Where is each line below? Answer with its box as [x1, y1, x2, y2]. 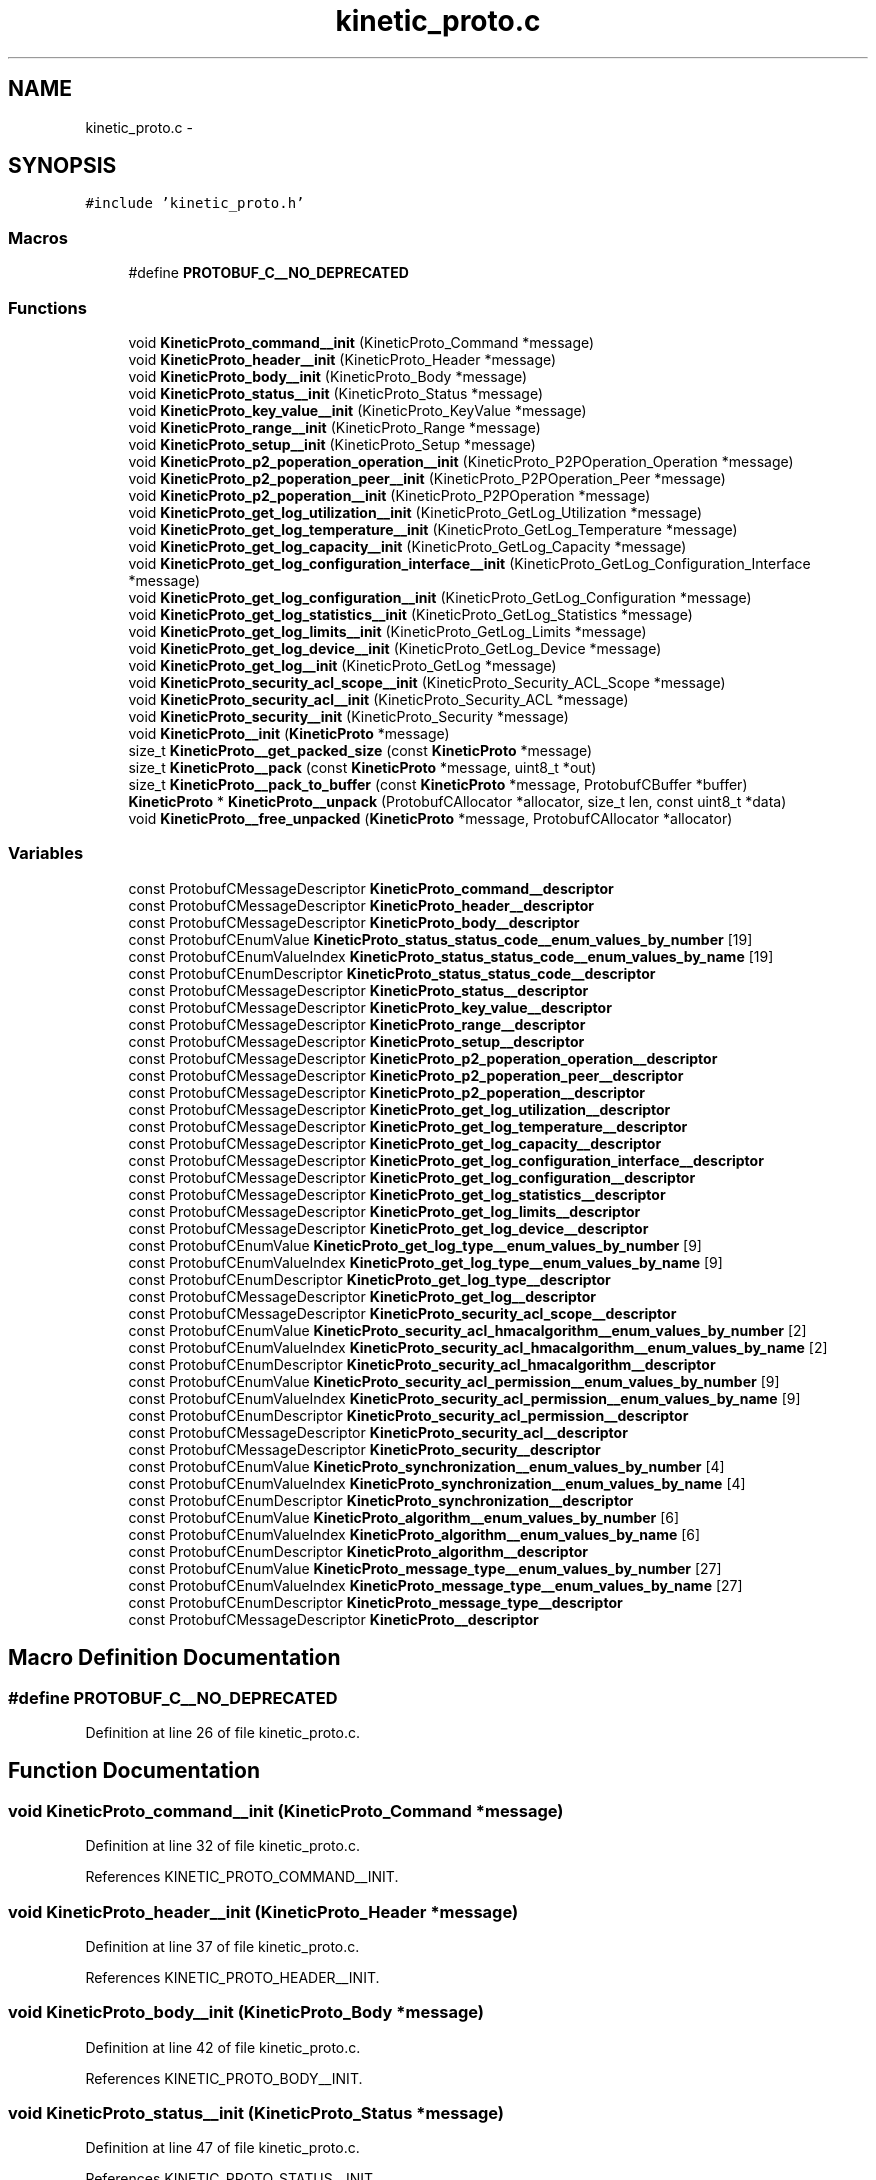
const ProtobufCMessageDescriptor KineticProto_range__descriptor [128, 1015, 586, 1033]
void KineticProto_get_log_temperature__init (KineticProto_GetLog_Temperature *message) [128, 520, 738, 538]
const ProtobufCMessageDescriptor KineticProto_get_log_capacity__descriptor [128, 1134, 662, 1152]
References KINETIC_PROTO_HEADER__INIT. [85, 1968, 380, 1986]
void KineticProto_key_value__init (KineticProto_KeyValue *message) [128, 401, 587, 419]
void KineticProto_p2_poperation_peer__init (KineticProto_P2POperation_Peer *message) [128, 469, 726, 487]
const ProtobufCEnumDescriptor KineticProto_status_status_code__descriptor [128, 964, 656, 982]
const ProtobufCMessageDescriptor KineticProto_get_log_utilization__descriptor [128, 1100, 671, 1118]
